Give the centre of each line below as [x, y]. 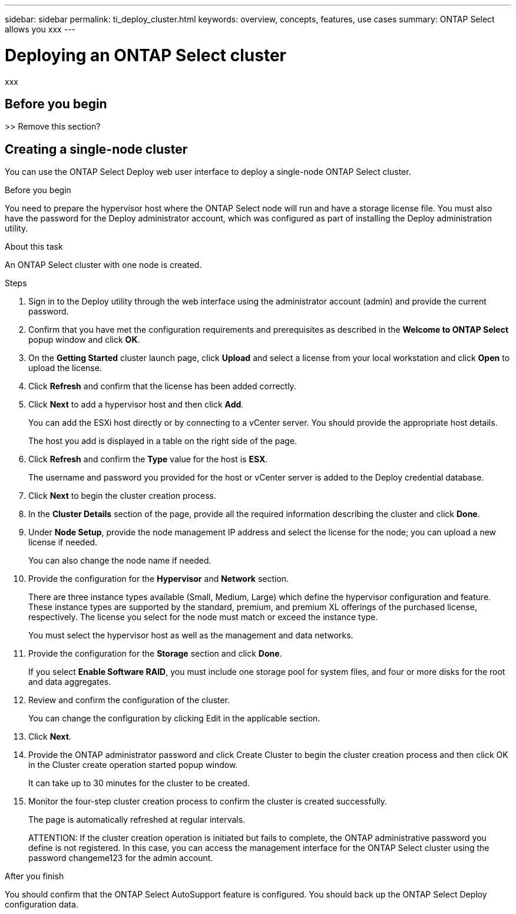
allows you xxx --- [40, 29]
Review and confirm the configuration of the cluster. [129, 700]
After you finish [34, 876]
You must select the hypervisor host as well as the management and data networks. [191, 635]
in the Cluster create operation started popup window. [133, 765]
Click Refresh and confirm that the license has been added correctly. [162, 386]
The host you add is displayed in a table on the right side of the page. [163, 441]
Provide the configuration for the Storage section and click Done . [155, 654]
